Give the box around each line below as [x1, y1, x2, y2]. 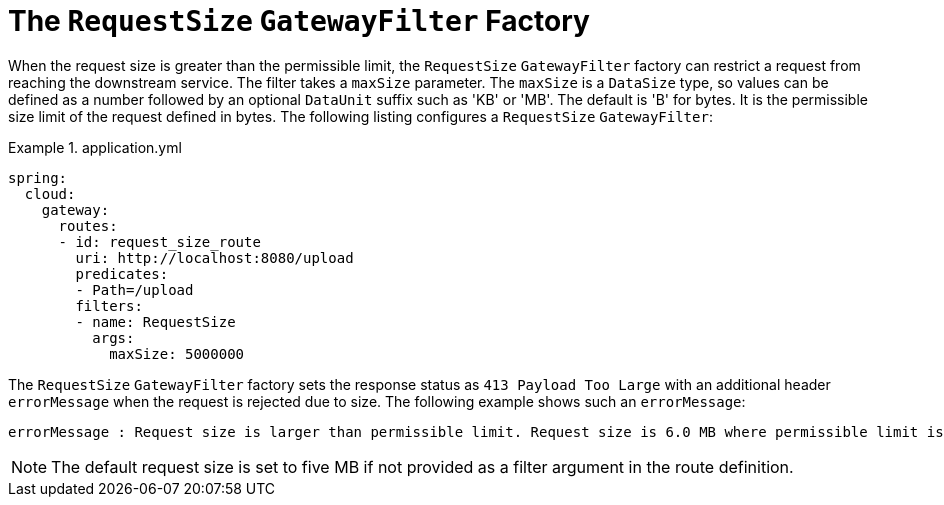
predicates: [75, 265, 169, 282]
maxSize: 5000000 [109, 345, 245, 362]
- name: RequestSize [75, 313, 236, 330]
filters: [75, 297, 143, 314]
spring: [8, 169, 68, 186]
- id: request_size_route [58, 233, 261, 250]
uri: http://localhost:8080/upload [75, 249, 354, 266]
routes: [58, 217, 118, 234]
